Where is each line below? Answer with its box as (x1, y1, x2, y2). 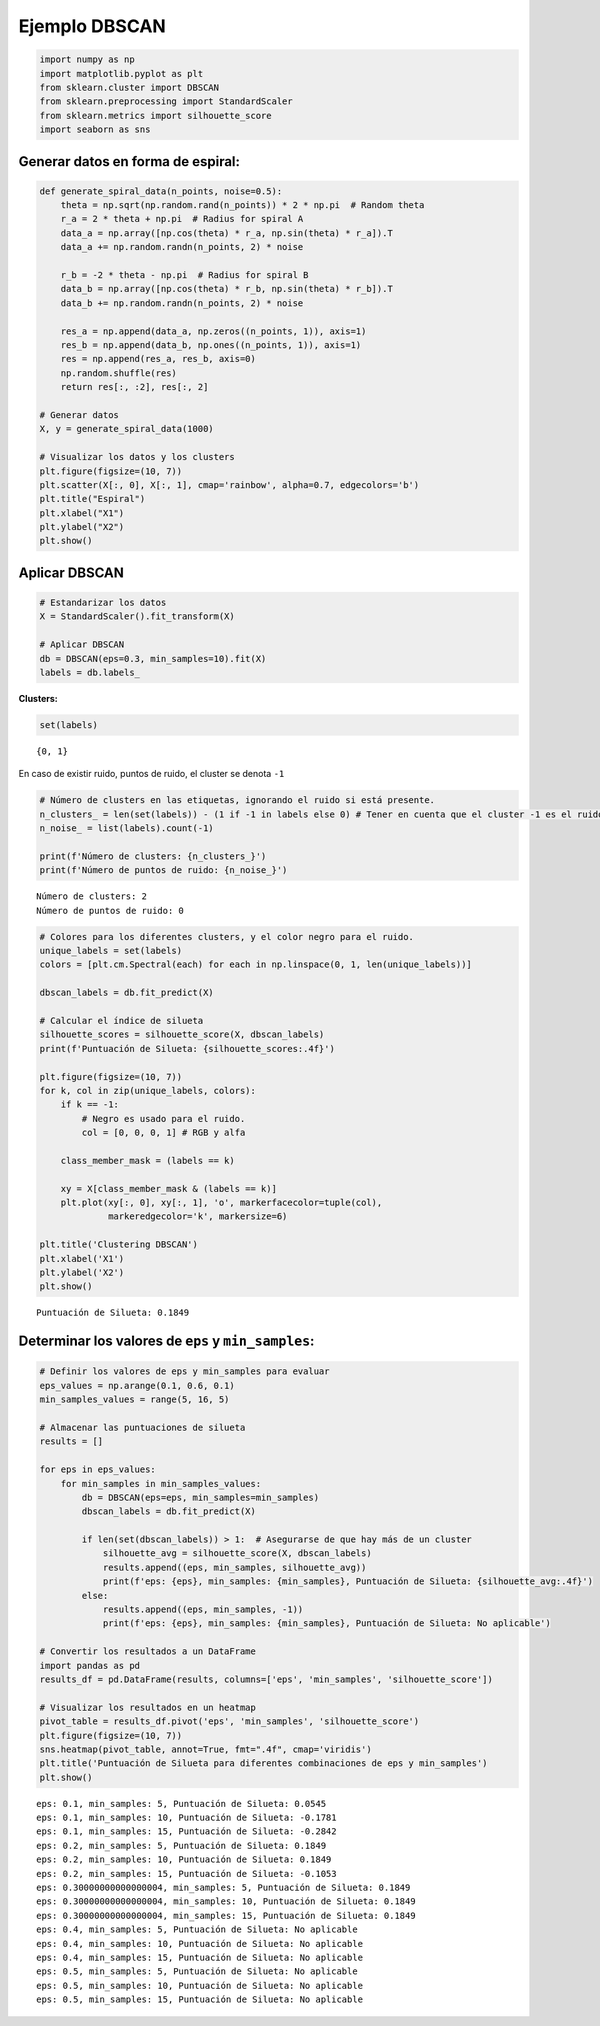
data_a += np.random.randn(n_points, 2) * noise (60, 241, 304, 253)
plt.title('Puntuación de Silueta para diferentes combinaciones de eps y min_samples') (39, 1758, 489, 1769)
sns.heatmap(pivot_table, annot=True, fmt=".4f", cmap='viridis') (39, 1743, 372, 1755)
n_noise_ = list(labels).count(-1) (39, 823, 214, 834)
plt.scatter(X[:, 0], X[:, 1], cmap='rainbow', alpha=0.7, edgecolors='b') (39, 479, 420, 490)
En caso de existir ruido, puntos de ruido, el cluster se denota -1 (18, 768, 285, 780)
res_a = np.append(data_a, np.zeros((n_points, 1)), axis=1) (60, 325, 367, 337)
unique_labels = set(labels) (39, 945, 183, 957)
